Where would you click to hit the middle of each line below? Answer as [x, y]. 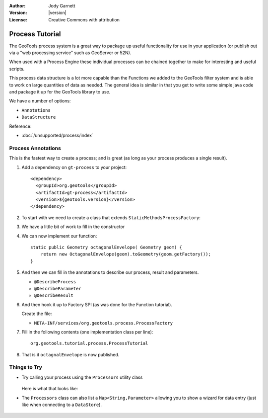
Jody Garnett [62, 6]
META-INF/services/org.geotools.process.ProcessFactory [103, 323]
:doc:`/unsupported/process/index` [58, 135]
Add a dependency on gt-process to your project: [74, 167]
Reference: [20, 126]
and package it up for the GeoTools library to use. [60, 92]
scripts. [17, 69]
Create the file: [37, 314]
